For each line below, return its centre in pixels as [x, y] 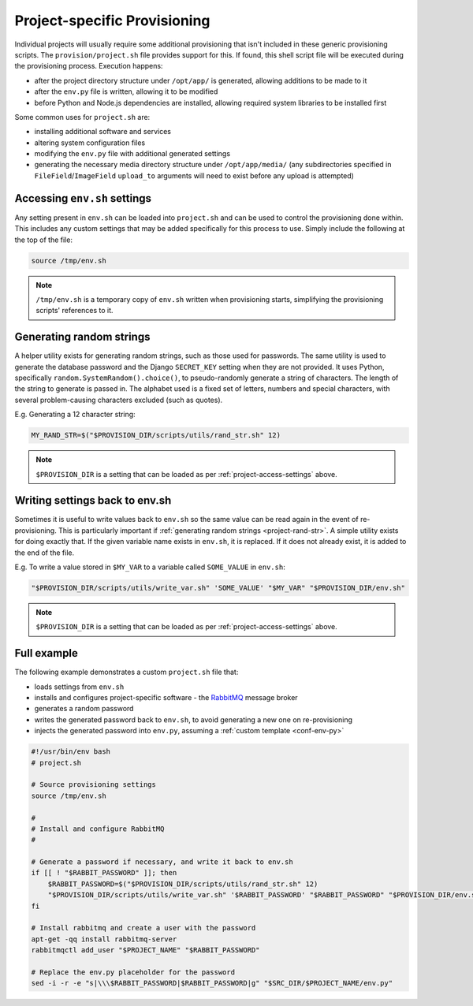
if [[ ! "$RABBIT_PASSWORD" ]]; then [104, 873]
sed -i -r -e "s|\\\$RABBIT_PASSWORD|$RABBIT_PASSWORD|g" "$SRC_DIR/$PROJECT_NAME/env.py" [212, 983]
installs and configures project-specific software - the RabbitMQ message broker [166, 698]
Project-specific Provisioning [112, 20]
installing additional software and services [102, 132]
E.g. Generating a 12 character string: [75, 415]
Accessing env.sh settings [83, 198]
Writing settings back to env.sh [93, 501]
